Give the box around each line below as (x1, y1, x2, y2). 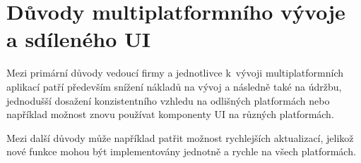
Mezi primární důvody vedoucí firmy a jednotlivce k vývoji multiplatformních (6, 65, 344, 80)
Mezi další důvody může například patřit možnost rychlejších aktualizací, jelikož (6, 130, 354, 145)
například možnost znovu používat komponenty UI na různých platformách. (6, 107, 334, 122)
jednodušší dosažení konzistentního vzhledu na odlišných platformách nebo (6, 93, 330, 107)
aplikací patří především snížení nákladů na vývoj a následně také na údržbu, (6, 79, 342, 93)
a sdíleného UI (6, 25, 150, 53)
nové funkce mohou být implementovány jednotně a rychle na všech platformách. (6, 144, 356, 159)
